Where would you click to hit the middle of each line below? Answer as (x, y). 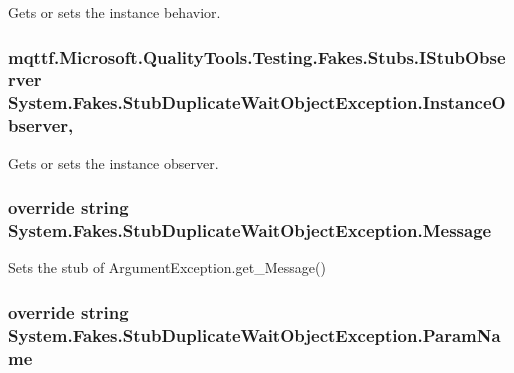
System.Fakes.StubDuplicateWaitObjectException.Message (250, 230)
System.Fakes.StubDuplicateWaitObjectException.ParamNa (254, 334)
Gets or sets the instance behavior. (114, 12)
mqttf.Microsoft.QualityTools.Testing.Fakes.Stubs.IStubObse (257, 56)
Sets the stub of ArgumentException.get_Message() (167, 267)
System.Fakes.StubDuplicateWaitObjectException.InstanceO (257, 102)
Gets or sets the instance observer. (113, 162)
